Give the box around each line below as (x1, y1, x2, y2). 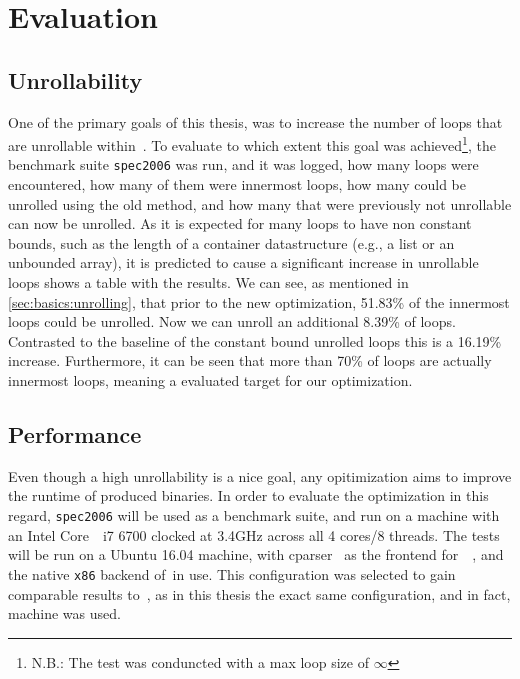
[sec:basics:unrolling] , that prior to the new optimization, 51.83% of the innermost (8, 291, 510, 312)
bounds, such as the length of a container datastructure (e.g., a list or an (8, 232, 455, 253)
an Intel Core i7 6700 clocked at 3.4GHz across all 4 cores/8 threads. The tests (8, 524, 500, 545)
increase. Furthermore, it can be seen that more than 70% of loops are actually (8, 350, 492, 371)
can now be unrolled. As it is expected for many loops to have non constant (8, 213, 472, 234)
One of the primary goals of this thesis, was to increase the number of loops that (8, 111, 503, 132)
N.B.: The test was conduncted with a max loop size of (31, 651, 369, 672)
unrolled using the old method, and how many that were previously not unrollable (8, 193, 512, 214)
